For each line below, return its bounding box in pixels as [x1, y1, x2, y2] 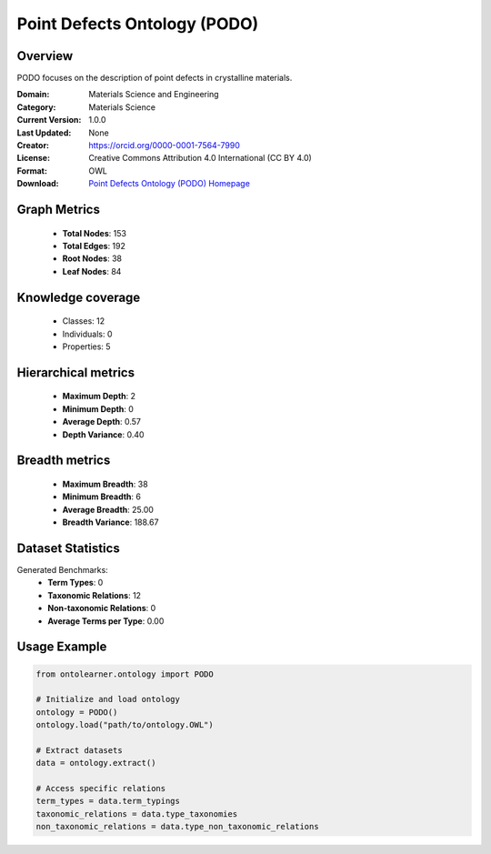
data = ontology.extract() [35, 758, 156, 769]
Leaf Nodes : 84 [62, 266, 122, 276]
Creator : [16, 140, 50, 151]
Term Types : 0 [47, 578, 104, 588]
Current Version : [16, 115, 82, 126]
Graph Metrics [16, 202, 100, 217]
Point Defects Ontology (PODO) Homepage [88, 178, 250, 189]
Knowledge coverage [16, 289, 141, 305]
